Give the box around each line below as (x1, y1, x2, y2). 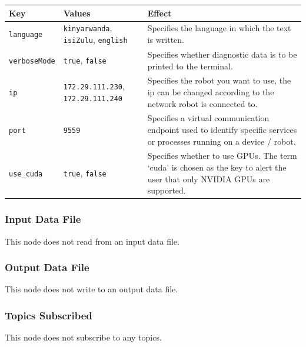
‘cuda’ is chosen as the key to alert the (147, 161, 287, 173)
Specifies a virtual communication (147, 112, 270, 124)
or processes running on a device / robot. (147, 135, 296, 147)
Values (63, 6, 91, 19)
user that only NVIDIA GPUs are (147, 172, 270, 185)
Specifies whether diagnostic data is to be (147, 48, 297, 60)
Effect (147, 6, 172, 19)
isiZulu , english (63, 34, 128, 45)
